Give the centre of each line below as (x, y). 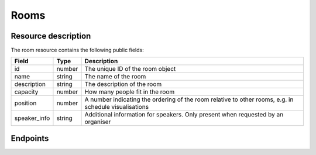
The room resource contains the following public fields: (77, 50)
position (25, 104)
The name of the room (115, 77)
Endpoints (30, 138)
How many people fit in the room (130, 92)
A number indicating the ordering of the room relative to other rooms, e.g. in (189, 99)
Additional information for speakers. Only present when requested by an (184, 115)
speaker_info (32, 118)
